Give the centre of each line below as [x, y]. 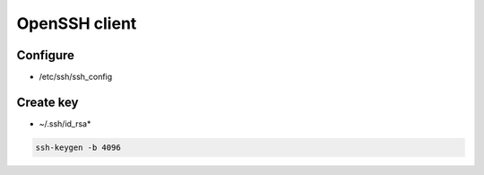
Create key [48, 102]
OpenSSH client [77, 23]
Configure [46, 55]
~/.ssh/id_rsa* [65, 123]
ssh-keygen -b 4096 [78, 147]
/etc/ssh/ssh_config [76, 77]
